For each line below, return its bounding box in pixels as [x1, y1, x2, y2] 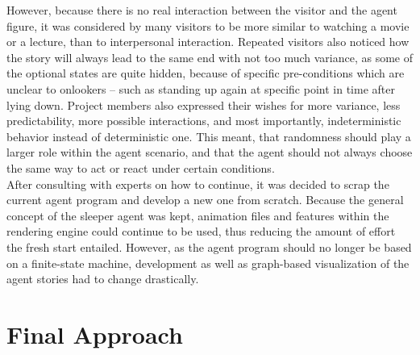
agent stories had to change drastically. [6, 270, 199, 287]
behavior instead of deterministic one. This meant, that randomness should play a [6, 127, 411, 144]
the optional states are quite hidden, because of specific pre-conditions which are [6, 65, 405, 81]
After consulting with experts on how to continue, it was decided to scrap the [6, 175, 389, 192]
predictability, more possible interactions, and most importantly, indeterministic [6, 112, 401, 129]
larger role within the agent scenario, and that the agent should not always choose [6, 144, 413, 161]
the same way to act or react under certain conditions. [6, 159, 275, 176]
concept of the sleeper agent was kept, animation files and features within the [6, 207, 389, 223]
